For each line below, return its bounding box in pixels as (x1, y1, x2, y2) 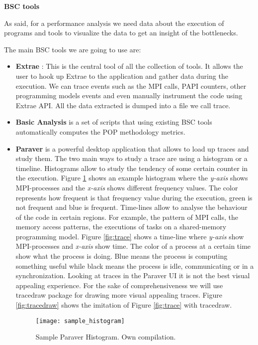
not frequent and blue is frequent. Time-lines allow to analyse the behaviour (15, 202, 248, 212)
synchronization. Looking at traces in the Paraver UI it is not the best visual (15, 270, 250, 281)
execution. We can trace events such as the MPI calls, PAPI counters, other (15, 80, 247, 91)
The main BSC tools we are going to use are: (4, 44, 141, 54)
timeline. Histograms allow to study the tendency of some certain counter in (15, 163, 248, 173)
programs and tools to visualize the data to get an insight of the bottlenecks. (4, 27, 238, 38)
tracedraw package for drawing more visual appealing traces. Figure (15, 290, 222, 300)
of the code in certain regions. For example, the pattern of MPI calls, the (15, 211, 238, 222)
